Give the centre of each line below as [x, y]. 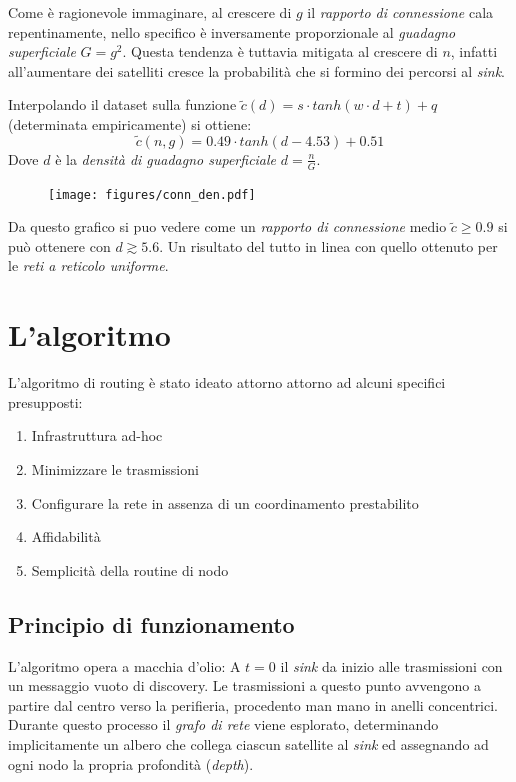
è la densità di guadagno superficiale [166, 158]
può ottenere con [59, 245]
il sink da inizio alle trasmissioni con [391, 665]
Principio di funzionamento [151, 623]
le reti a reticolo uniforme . [88, 265]
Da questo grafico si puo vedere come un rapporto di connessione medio [227, 226]
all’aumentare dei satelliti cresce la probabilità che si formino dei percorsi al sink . [256, 70]
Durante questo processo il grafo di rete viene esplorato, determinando [223, 724]
